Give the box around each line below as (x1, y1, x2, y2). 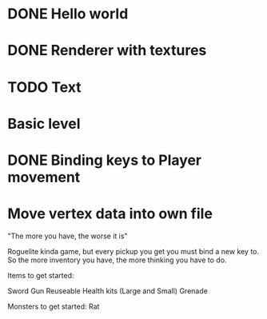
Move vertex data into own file (7, 205, 213, 223)
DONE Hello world (7, 5, 129, 23)
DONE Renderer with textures (7, 42, 207, 60)
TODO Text (7, 78, 82, 96)
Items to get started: (7, 270, 74, 280)
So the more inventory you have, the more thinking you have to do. (7, 255, 227, 265)
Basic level (7, 114, 81, 133)
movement (7, 168, 81, 186)
